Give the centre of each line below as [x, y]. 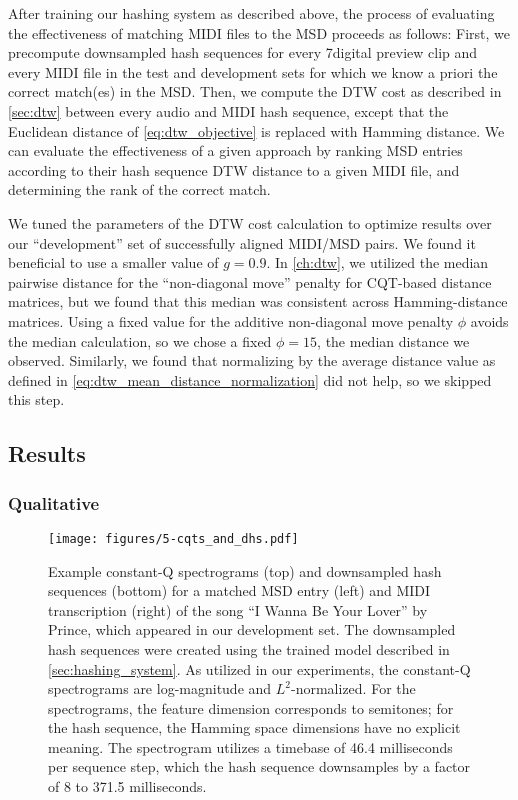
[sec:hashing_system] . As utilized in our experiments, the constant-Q [259, 668]
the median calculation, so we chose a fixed [140, 340]
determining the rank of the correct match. [139, 189]
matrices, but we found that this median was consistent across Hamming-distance [258, 301]
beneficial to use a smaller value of [113, 262]
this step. [36, 399]
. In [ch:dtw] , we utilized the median [377, 262]
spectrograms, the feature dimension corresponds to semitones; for [251, 707]
